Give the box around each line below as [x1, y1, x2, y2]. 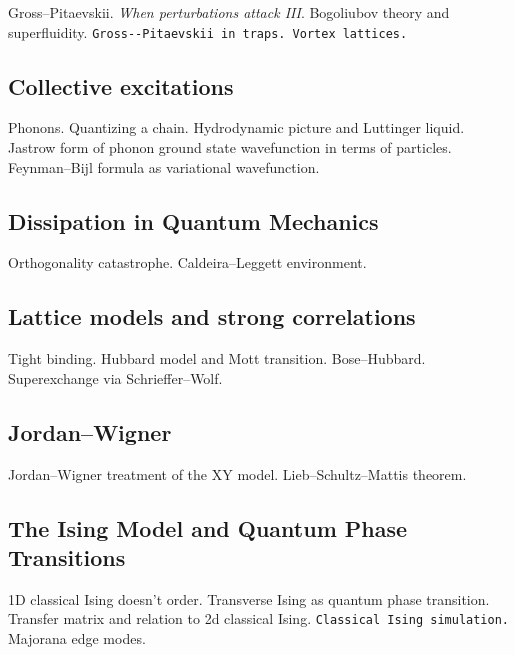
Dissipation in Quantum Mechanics [8, 205, 379, 236]
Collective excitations [8, 70, 234, 101]
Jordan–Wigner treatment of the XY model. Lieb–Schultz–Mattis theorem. [8, 463, 467, 484]
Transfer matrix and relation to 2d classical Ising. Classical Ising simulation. [8, 608, 509, 629]
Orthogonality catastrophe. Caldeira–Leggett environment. [8, 252, 367, 273]
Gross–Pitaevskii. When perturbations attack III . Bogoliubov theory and [8, 2, 450, 22]
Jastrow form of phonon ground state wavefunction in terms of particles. [8, 137, 452, 158]
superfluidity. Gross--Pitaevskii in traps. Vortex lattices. [8, 21, 408, 42]
